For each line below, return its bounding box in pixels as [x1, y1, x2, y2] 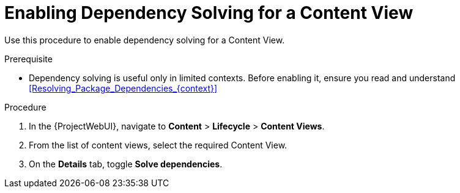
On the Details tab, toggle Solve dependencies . [29, 158, 223, 169]
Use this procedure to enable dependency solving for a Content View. [4, 34, 285, 45]
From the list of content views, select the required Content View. [29, 139, 287, 150]
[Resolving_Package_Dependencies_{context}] [29, 82, 218, 93]
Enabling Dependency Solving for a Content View [4, 2, 414, 23]
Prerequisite [4, 53, 53, 64]
